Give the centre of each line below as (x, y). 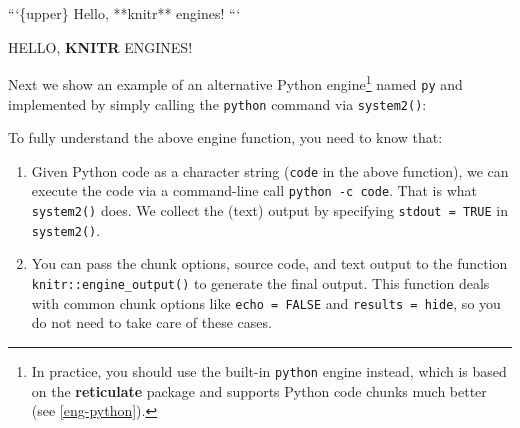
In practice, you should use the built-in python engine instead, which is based (269, 370)
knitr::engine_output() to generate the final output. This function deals (260, 282)
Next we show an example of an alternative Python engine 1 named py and (235, 82)
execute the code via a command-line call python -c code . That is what (254, 190)
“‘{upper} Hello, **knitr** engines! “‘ (124, 13)
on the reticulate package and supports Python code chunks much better (259, 390)
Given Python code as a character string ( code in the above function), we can (270, 170)
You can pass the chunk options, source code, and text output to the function (269, 263)
